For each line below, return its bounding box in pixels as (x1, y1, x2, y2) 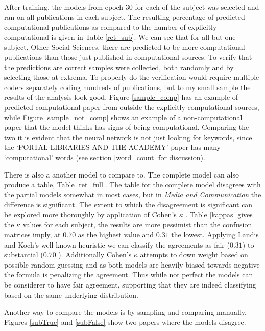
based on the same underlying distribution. (4, 289, 138, 300)
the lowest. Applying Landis (171, 229, 259, 240)
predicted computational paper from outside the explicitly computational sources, (4, 101, 259, 112)
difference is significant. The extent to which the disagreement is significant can (4, 199, 253, 210)
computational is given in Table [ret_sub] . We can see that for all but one (4, 31, 236, 42)
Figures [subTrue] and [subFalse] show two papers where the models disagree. (4, 316, 246, 327)
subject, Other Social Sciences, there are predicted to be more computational (4, 41, 245, 52)
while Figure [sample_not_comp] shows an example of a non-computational (4, 112, 243, 122)
